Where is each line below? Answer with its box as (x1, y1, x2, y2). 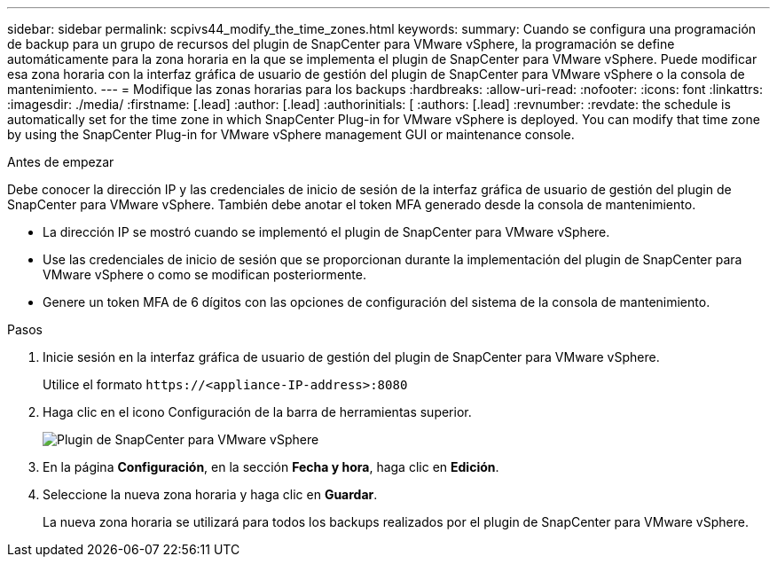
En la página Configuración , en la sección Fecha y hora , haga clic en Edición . (43, 459, 499, 474)
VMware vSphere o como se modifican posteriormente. (43, 267, 366, 282)
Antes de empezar (7, 154, 114, 169)
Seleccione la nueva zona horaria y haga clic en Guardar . (43, 487, 378, 502)
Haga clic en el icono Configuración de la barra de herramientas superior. (43, 404, 472, 419)
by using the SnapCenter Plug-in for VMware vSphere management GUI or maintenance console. (7, 127, 575, 142)
